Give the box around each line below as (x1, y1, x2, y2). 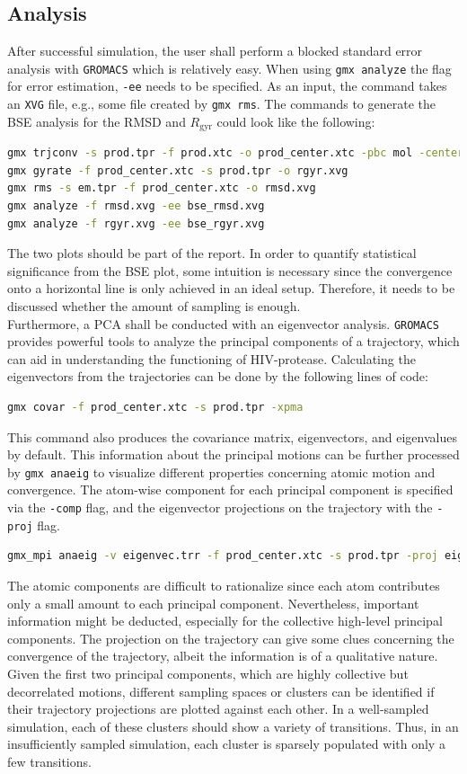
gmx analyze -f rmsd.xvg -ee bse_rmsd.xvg (7, 200, 265, 212)
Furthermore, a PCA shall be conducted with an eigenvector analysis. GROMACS (7, 314, 440, 333)
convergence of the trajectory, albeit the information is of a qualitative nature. (7, 646, 438, 665)
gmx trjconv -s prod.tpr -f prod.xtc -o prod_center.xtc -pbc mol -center (7, 147, 464, 160)
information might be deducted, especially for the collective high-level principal (7, 611, 443, 630)
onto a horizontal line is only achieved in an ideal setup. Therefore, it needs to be (7, 279, 455, 298)
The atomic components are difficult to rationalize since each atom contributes (7, 575, 440, 594)
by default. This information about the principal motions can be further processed (7, 445, 460, 464)
